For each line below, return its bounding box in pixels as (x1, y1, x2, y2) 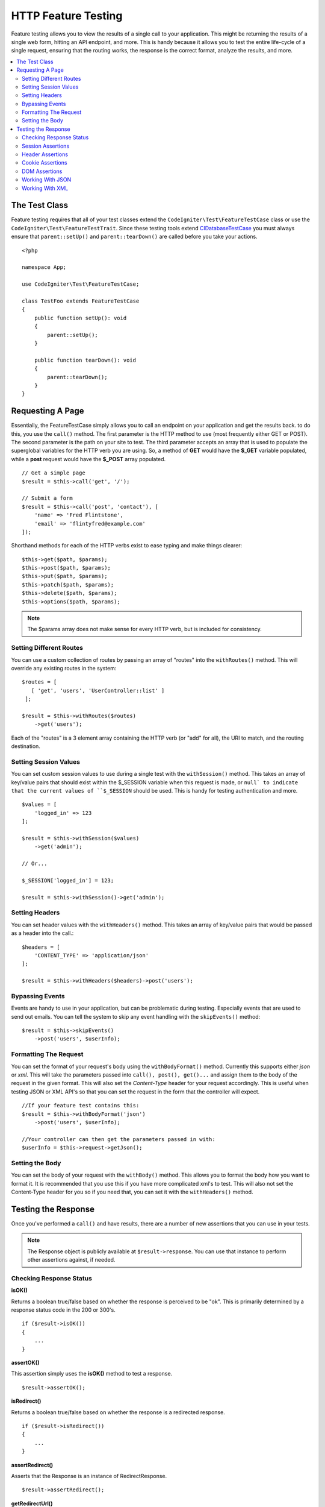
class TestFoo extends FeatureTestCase (22, 298, 140, 304)
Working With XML (22, 184, 69, 192)
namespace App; (22, 264, 67, 271)
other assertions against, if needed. (27, 1256, 116, 1263)
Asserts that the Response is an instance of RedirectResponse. (11, 1472, 167, 1479)
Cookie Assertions (22, 159, 67, 166)
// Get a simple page (22, 470, 85, 476)
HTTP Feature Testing (11, 9, 123, 22)
